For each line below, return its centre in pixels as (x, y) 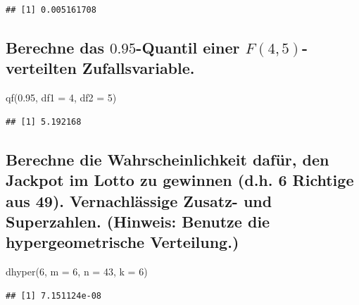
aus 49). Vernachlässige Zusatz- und (139, 200)
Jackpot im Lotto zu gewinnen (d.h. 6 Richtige (180, 180)
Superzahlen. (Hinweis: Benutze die (138, 221)
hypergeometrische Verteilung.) (122, 242)
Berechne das (55, 47)
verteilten (41, 68)
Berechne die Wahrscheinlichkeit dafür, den (168, 159)
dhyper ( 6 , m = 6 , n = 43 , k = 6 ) (77, 272)
